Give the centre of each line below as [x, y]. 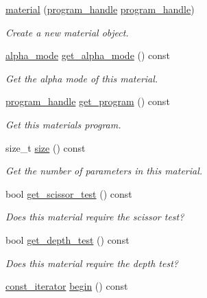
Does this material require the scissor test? [95, 217]
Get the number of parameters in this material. [104, 171]
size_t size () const [46, 147]
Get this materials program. [63, 124]
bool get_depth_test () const [68, 239]
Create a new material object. [67, 32]
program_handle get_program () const [88, 101]
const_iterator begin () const [67, 286]
